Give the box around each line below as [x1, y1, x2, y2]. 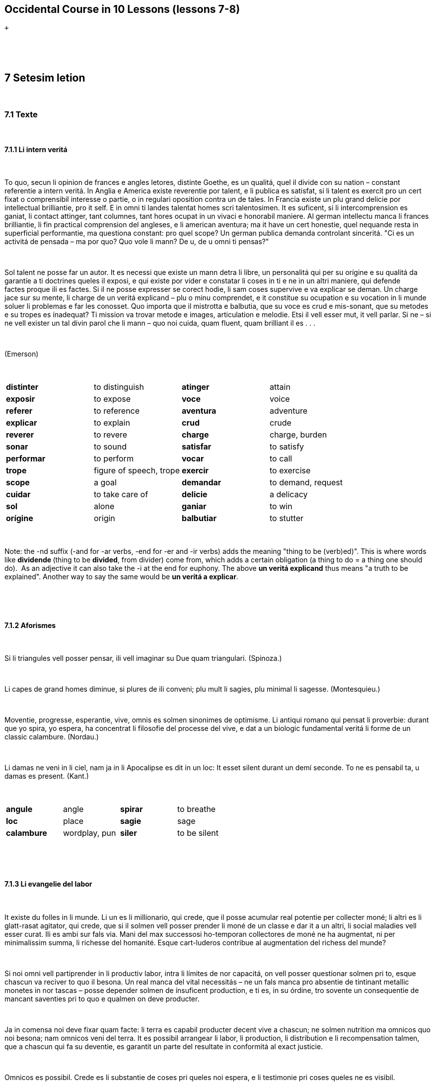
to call [270, 453, 292, 464]
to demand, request [270, 477, 343, 488]
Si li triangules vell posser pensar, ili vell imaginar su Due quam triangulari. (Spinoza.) [4, 654, 282, 663]
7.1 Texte [4, 109, 38, 119]
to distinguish [94, 382, 144, 392]
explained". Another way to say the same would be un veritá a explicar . [4, 572, 238, 581]
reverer [6, 430, 34, 440]
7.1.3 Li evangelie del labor [4, 880, 92, 889]
